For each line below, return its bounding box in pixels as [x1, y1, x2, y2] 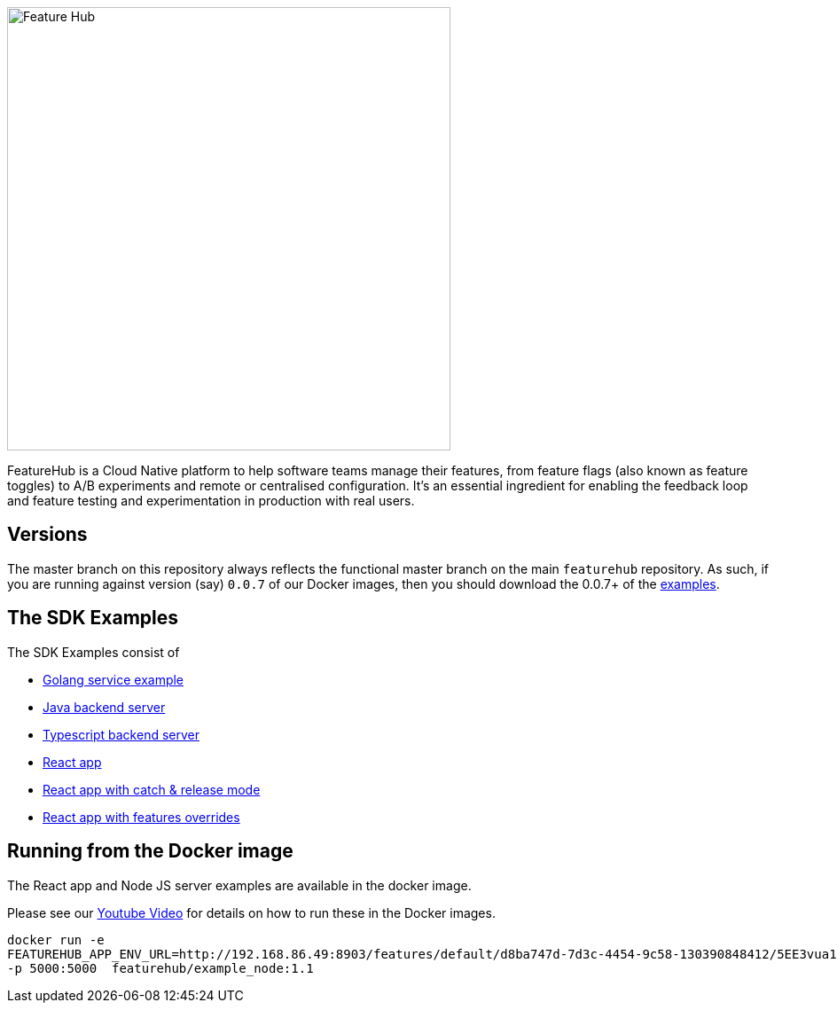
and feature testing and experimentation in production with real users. [7, 493, 415, 508]
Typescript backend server [43, 726, 199, 742]
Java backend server [43, 699, 166, 715]
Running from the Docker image [7, 840, 293, 863]
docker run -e [7, 932, 105, 947]
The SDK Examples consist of [7, 644, 180, 660]
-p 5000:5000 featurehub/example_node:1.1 [7, 960, 314, 975]
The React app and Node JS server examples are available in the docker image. [7, 877, 472, 893]
